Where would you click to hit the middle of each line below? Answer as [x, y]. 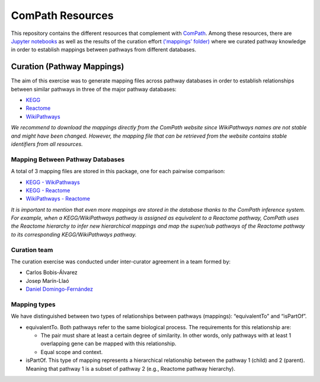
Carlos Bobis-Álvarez [52, 272]
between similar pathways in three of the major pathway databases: [94, 89]
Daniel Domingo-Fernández [59, 289]
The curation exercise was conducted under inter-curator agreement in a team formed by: [121, 262]
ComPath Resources [62, 15]
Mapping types [33, 304]
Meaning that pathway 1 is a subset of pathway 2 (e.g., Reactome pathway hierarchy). [130, 368]
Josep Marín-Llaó [47, 281]
